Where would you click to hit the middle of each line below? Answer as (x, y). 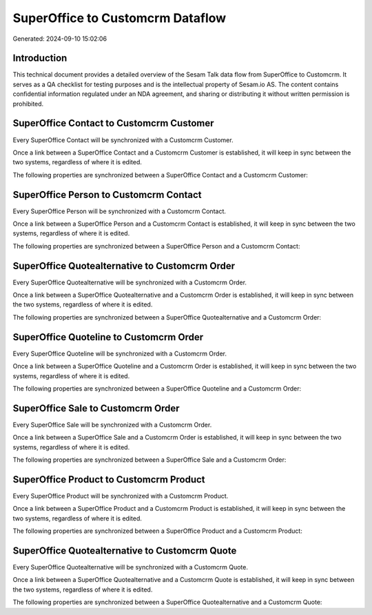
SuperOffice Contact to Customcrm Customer (113, 123)
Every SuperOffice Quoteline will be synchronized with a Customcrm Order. (120, 353)
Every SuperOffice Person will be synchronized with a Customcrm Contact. (120, 211)
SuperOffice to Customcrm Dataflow (120, 18)
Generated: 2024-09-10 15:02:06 (60, 39)
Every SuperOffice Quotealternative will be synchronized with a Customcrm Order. (130, 282)
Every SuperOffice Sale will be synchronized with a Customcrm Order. (112, 424)
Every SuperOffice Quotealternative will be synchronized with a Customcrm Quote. (130, 567)
